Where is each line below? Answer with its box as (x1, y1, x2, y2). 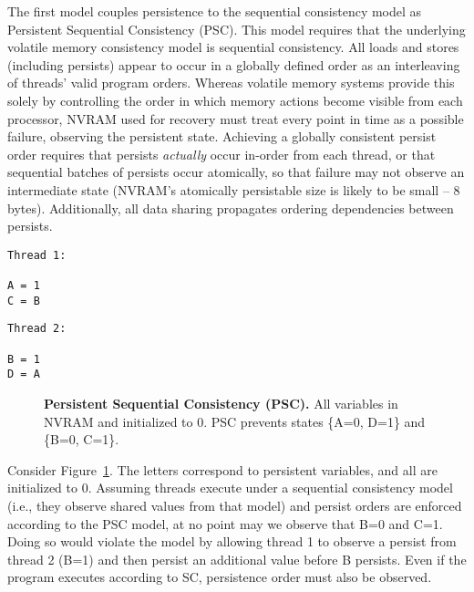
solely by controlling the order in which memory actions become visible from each (7, 90, 463, 109)
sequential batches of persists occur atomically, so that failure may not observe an (7, 162, 465, 182)
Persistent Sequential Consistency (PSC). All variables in (44, 393, 398, 412)
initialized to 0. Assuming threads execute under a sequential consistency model (7, 478, 453, 497)
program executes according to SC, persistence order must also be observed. (7, 567, 432, 587)
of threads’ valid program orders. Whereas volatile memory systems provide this (7, 73, 455, 92)
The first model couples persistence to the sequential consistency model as (7, 2, 422, 20)
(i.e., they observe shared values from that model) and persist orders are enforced (7, 495, 462, 514)
